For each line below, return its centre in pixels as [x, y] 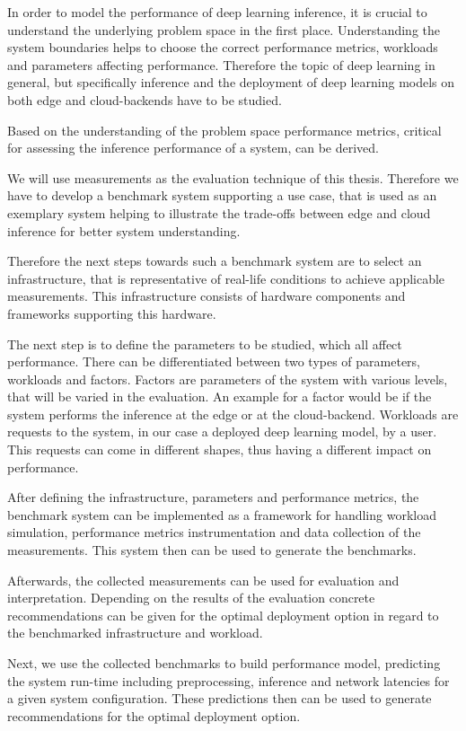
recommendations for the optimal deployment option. [154, 715]
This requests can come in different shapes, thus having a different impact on [220, 449]
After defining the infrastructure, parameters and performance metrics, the [213, 497]
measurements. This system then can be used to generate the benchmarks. [212, 550]
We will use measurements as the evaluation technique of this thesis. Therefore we [233, 177]
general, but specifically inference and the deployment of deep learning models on [231, 82]
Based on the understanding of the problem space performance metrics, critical [224, 130]
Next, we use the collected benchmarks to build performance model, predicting [224, 663]
